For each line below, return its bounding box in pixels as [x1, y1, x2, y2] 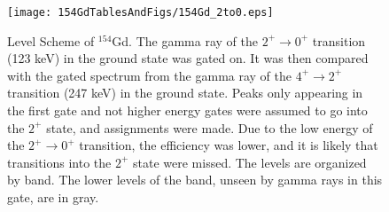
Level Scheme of [7, 31, 95, 50]
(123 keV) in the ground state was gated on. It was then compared [7, 49, 369, 67]
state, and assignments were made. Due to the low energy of [46, 118, 373, 137]
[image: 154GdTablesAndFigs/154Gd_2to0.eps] [7, 6, 274, 19]
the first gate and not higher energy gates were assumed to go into [7, 101, 368, 120]
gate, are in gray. [7, 188, 99, 206]
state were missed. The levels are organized [133, 153, 367, 171]
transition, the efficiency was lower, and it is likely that [79, 136, 378, 154]
